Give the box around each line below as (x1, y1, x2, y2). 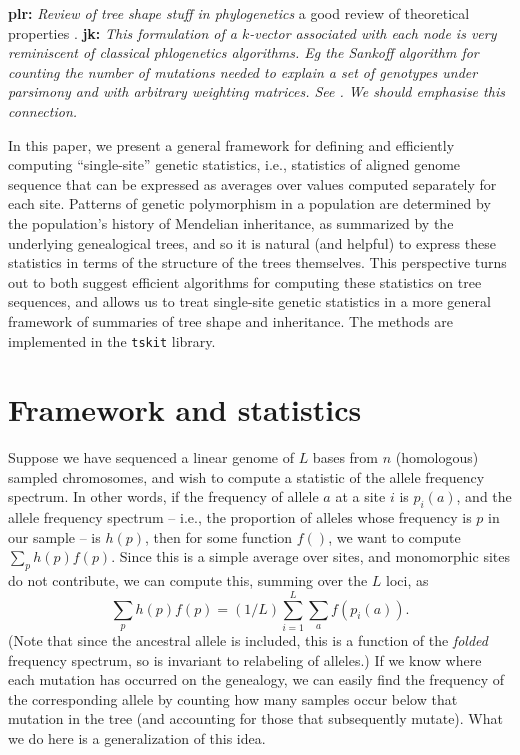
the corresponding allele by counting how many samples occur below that (8, 688, 458, 709)
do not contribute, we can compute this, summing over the (8, 570, 368, 591)
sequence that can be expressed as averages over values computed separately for (8, 173, 497, 194)
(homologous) (395, 447, 479, 468)
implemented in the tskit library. (8, 330, 216, 351)
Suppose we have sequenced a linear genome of (8, 447, 294, 468)
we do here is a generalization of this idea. (8, 728, 266, 748)
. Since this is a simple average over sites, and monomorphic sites (111, 546, 510, 567)
